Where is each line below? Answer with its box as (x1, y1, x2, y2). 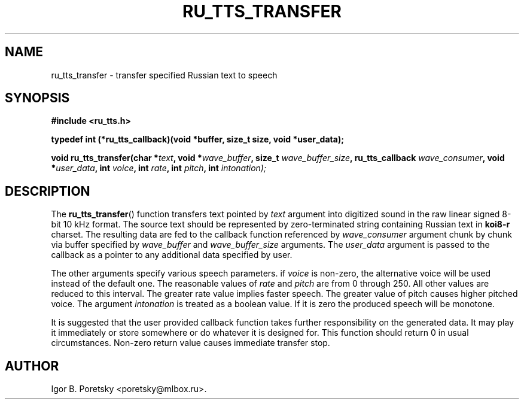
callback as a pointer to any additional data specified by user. (51, 250, 293, 260)
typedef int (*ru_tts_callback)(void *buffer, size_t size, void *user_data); (51, 134, 344, 145)
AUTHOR (5, 358, 59, 373)
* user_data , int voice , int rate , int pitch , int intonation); (51, 163, 267, 174)
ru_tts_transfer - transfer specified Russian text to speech (51, 69, 278, 80)
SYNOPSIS (5, 90, 70, 106)
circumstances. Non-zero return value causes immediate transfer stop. (51, 338, 330, 348)
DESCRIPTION (5, 183, 90, 199)
